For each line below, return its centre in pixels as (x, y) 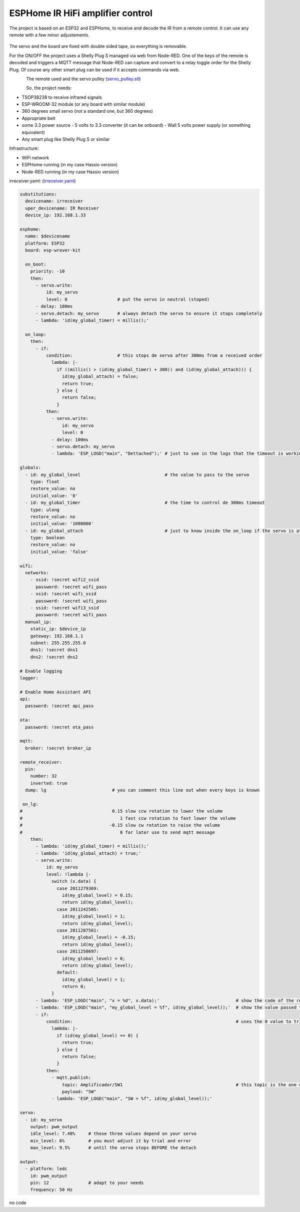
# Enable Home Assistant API (55, 692)
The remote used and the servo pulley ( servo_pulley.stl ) (83, 79)
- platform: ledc (46, 1169)
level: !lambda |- (68, 874)
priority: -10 (47, 271)
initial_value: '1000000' (62, 524)
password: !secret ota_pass (59, 727)
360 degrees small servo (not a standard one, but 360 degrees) (87, 111)
